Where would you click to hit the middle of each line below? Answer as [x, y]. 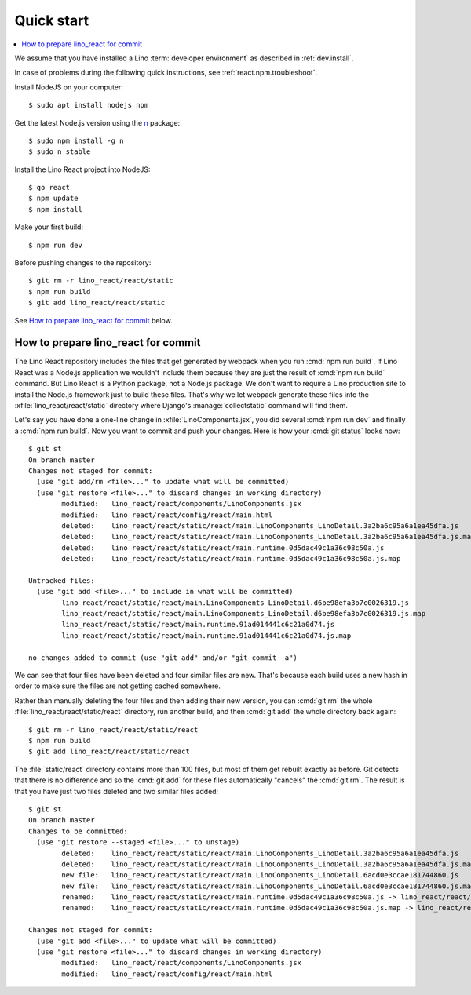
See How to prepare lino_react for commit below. [93, 320]
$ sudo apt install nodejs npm [89, 105]
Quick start [52, 20]
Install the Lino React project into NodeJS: [82, 169]
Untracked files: [62, 580]
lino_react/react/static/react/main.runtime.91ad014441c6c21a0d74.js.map [206, 635]
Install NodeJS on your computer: [69, 87]
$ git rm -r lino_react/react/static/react [113, 729]
